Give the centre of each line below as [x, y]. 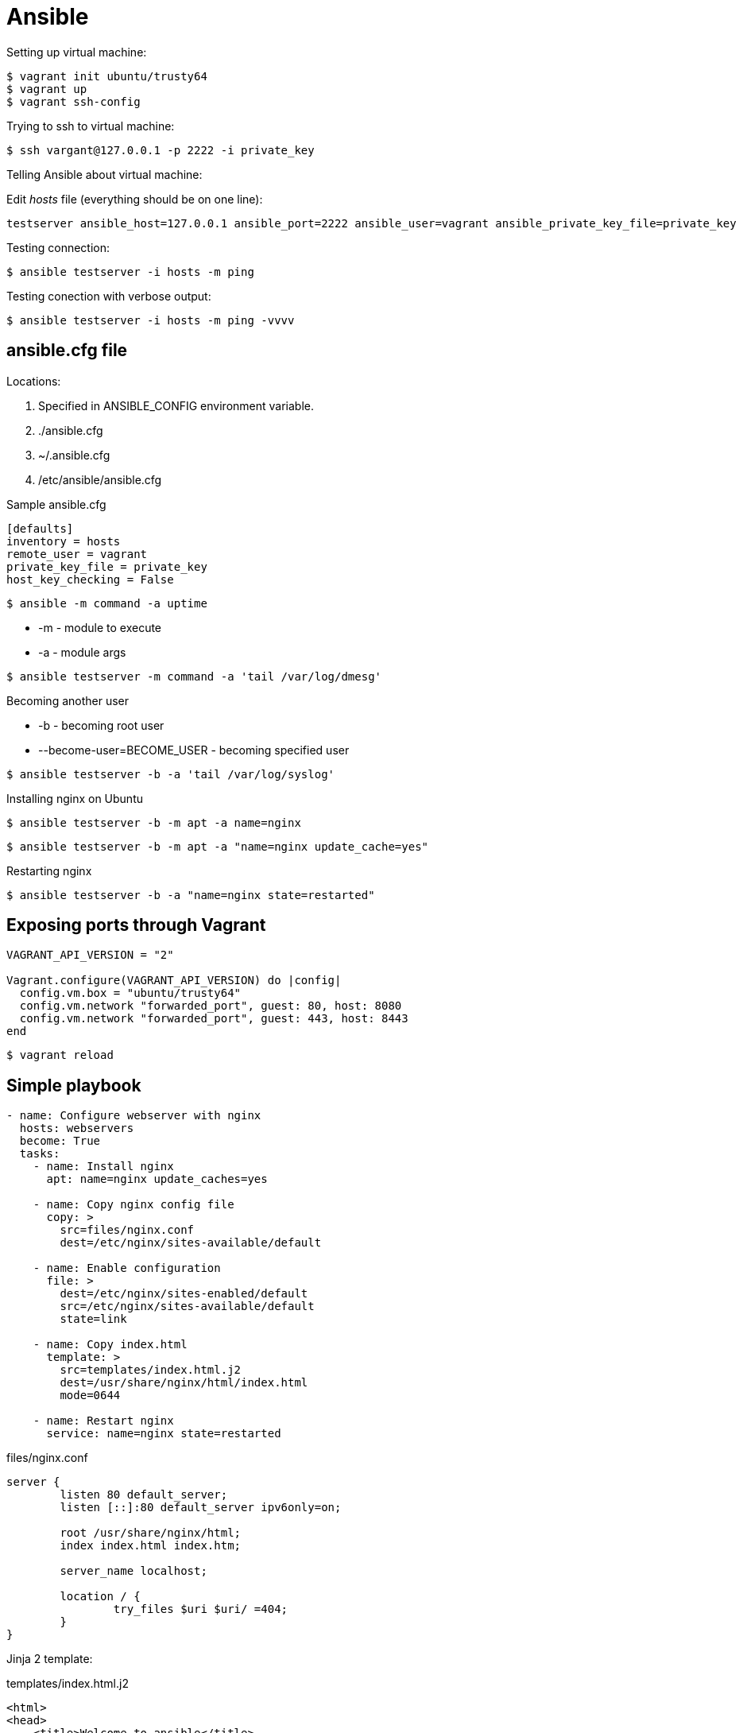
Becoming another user [68, 700]
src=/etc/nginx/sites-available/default [187, 1307]
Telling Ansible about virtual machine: [104, 174]
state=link [93, 1319]
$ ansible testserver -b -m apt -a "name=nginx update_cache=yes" [218, 846]
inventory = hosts [64, 541]
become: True [60, 1141]
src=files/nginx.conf [127, 1230]
